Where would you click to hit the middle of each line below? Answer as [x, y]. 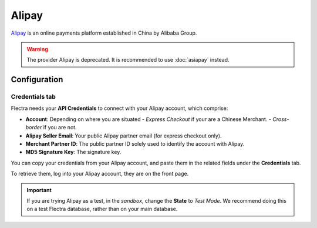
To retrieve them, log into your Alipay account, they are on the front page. [100, 174]
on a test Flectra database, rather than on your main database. [102, 209]
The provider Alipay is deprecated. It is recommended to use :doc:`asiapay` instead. [128, 60]
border [34, 128]
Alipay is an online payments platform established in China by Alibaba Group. [104, 33]
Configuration [37, 80]
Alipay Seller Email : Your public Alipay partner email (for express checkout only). [124, 136]
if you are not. [60, 128]
